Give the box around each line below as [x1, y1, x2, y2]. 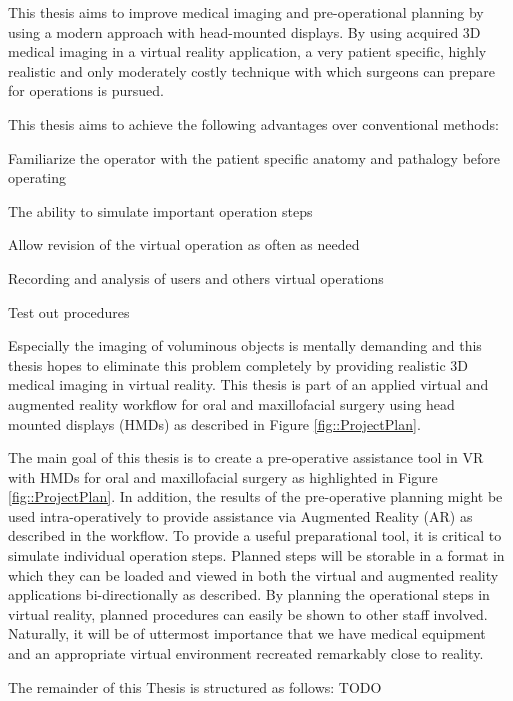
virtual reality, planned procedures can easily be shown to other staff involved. [8, 603, 488, 624]
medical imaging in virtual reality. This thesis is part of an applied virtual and [8, 374, 489, 395]
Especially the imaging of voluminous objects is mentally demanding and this [8, 335, 482, 356]
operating [8, 167, 67, 188]
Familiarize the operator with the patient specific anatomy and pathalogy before [8, 147, 501, 168]
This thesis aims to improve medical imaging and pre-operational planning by [8, 2, 484, 22]
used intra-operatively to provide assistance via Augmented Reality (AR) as [8, 505, 473, 526]
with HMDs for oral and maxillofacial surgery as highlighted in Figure [8, 466, 438, 487]
